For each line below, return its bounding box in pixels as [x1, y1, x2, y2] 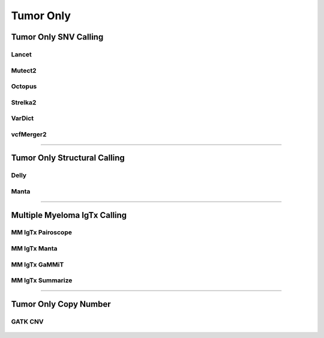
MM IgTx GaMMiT [11, 260, 64, 268]
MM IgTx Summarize [11, 276, 73, 285]
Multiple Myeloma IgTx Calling [11, 210, 127, 220]
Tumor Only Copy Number [11, 299, 111, 309]
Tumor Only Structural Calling [11, 153, 125, 163]
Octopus [11, 82, 37, 91]
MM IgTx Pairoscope [11, 228, 72, 237]
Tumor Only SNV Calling [11, 32, 104, 42]
